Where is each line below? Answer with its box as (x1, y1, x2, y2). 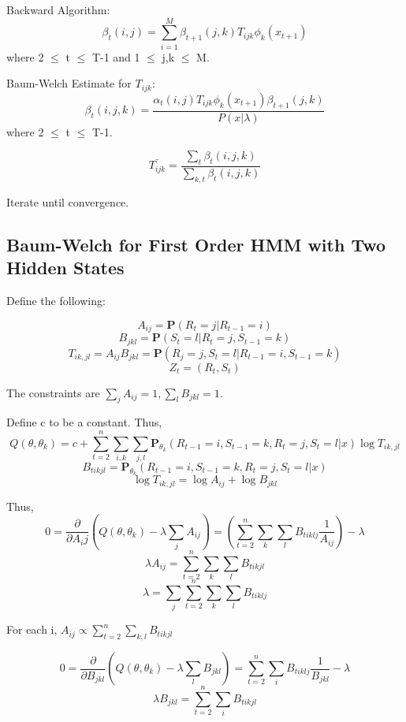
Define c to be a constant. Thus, (6, 414, 162, 430)
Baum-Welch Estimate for (6, 75, 132, 91)
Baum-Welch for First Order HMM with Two (6, 232, 386, 256)
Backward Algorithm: (6, 2, 110, 17)
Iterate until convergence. (6, 193, 129, 210)
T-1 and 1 (91, 48, 140, 65)
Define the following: (6, 292, 106, 308)
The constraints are (6, 384, 100, 400)
